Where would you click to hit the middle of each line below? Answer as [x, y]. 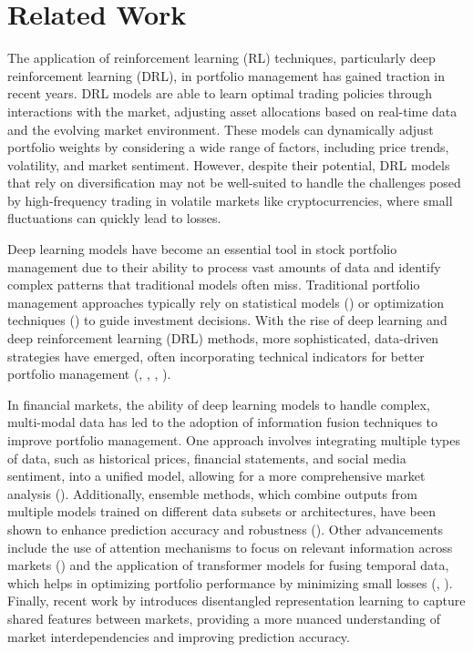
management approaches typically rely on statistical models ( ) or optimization [226, 302]
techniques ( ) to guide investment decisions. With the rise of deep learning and [227, 320]
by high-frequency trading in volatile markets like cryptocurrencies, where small [230, 200]
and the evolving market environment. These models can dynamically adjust [221, 129]
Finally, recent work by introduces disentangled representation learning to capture [236, 601]
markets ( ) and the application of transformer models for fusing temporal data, [228, 565]
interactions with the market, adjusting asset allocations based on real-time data [232, 111]
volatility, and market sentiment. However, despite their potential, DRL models [229, 164]
